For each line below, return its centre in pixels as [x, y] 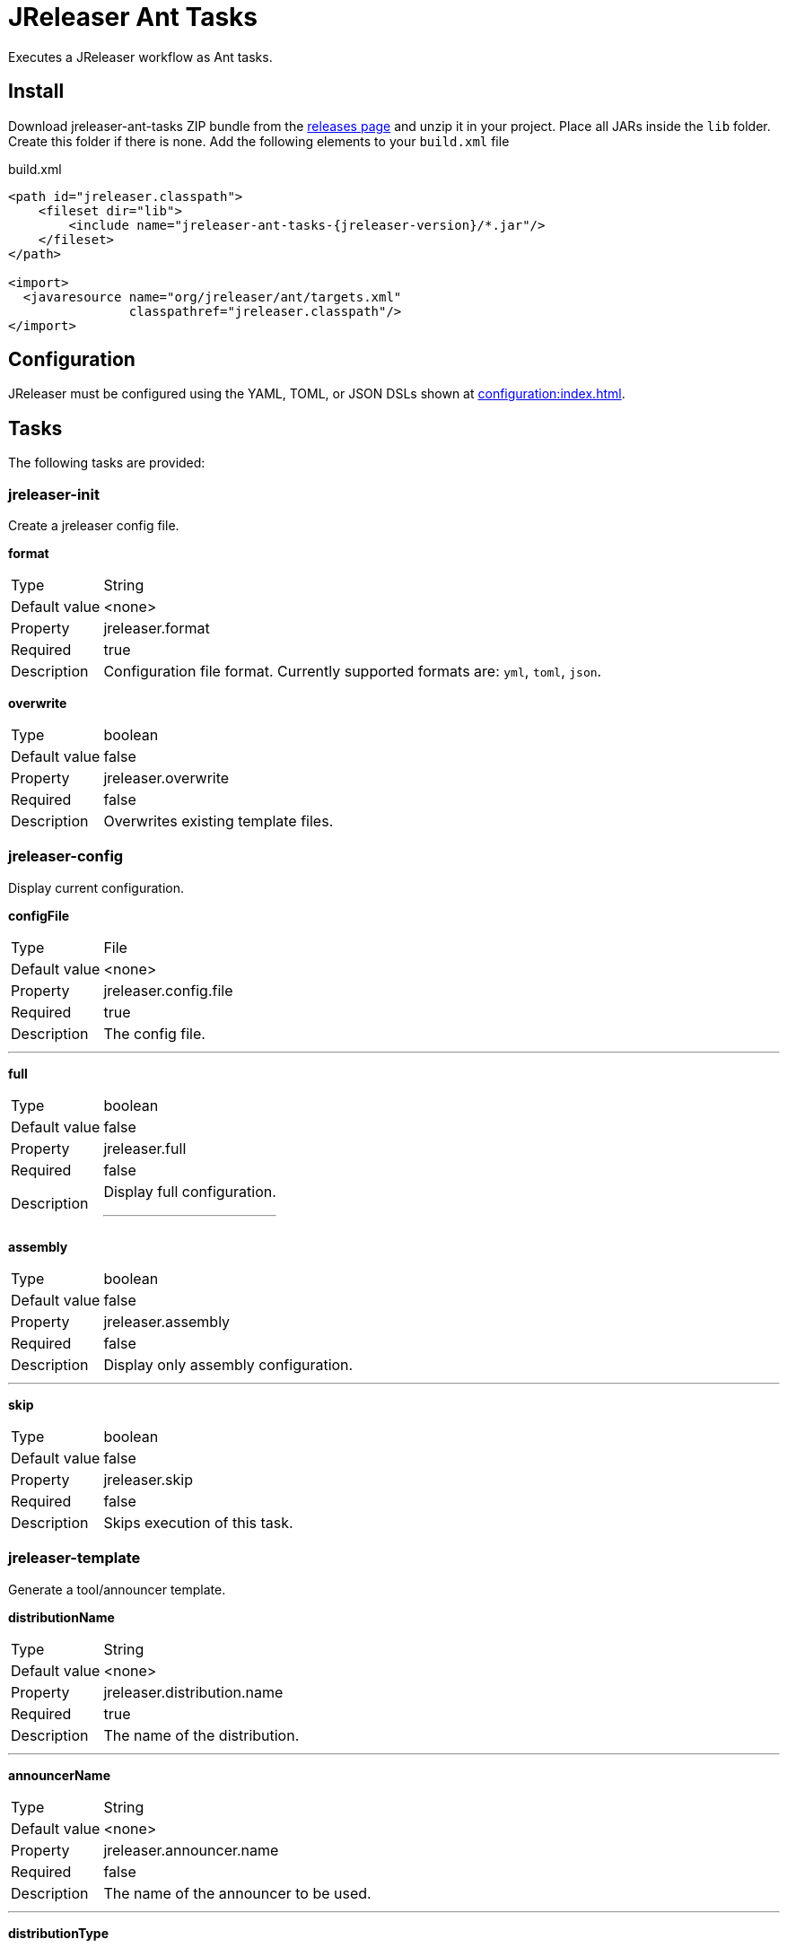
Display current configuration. [96, 887]
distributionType [58, 1933]
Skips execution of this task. [198, 1522]
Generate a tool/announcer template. [117, 1589]
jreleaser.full [145, 1148]
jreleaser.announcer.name [191, 1850]
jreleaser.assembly [167, 1321]
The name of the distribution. [201, 1735]
